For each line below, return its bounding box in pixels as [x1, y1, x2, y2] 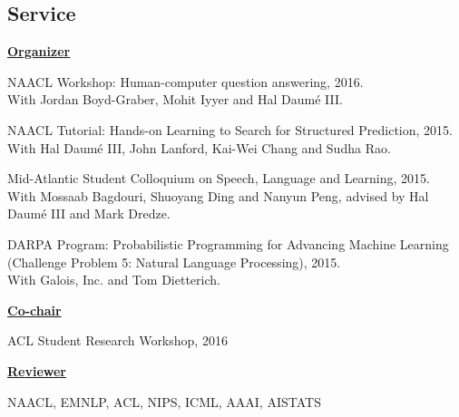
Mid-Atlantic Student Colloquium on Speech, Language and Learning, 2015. [7, 169, 430, 188]
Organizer [7, 42, 71, 61]
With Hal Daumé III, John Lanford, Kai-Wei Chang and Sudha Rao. [7, 138, 391, 157]
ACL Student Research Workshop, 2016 [7, 331, 228, 350]
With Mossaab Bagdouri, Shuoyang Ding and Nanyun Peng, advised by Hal [7, 186, 429, 205]
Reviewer [7, 361, 67, 380]
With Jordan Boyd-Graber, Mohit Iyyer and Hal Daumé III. [7, 90, 343, 109]
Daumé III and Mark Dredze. [7, 204, 171, 223]
